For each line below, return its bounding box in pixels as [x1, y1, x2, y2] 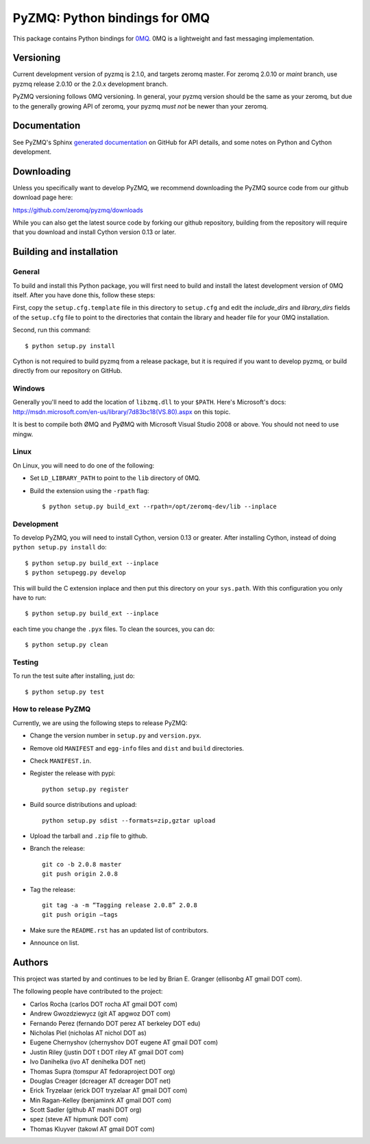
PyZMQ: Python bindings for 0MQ [12, 10, 210, 25]
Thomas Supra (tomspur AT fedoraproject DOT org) [29, 1067, 175, 1075]
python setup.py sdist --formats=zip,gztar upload [42, 816, 216, 824]
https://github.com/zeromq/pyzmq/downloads [12, 206, 143, 214]
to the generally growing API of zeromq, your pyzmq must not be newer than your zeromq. [12, 102, 269, 110]
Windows [12, 384, 45, 393]
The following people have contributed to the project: [12, 987, 163, 996]
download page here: [12, 193, 73, 202]
